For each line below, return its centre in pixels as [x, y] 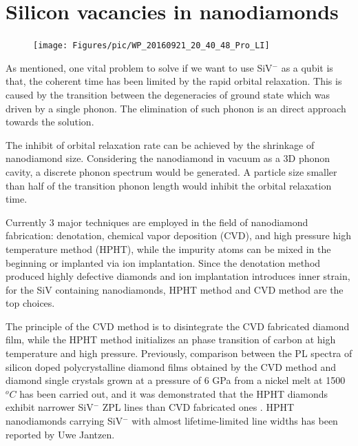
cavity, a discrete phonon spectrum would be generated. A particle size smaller [171, 171]
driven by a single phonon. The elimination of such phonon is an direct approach [176, 108]
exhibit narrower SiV [50, 407]
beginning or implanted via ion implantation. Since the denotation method [163, 262]
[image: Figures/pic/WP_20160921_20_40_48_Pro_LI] [151, 46]
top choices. [30, 303]
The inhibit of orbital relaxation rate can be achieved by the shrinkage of [160, 144]
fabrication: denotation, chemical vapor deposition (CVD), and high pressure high [178, 235]
